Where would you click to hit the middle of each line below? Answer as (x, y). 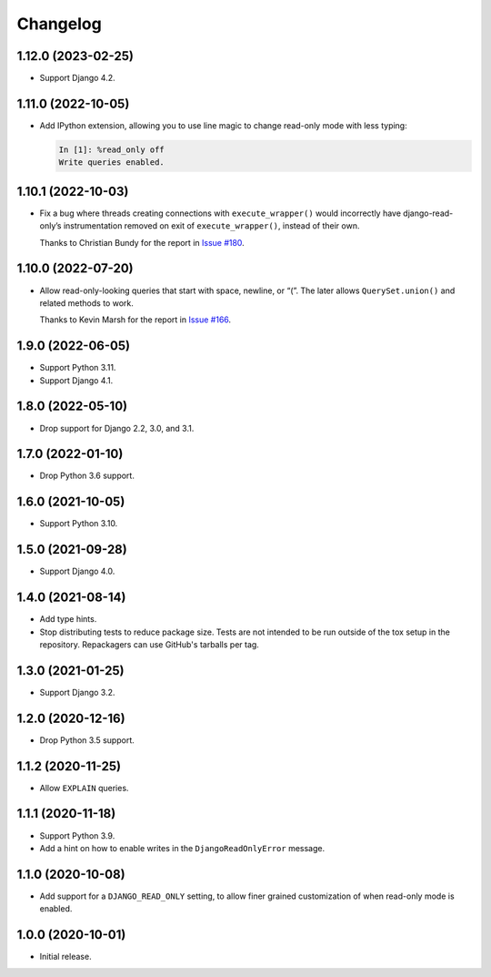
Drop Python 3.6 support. (87, 476)
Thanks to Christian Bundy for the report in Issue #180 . (142, 242)
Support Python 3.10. (79, 524)
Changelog (59, 24)
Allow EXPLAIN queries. (84, 788)
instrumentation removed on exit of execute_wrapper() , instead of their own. (211, 226)
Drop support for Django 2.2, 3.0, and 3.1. (117, 428)
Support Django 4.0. (77, 571)
